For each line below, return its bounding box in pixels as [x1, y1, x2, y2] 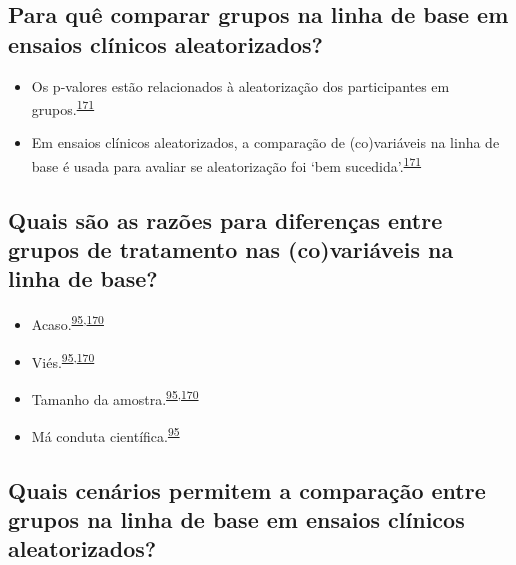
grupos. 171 [31, 96, 95, 119]
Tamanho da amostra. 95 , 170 [31, 385, 199, 409]
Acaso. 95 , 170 [31, 311, 104, 334]
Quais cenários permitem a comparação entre [8, 474, 486, 505]
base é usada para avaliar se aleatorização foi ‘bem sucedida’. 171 [31, 153, 422, 176]
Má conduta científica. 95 [31, 423, 180, 446]
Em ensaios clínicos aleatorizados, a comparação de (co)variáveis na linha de [31, 132, 500, 153]
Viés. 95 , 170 [31, 348, 95, 372]
